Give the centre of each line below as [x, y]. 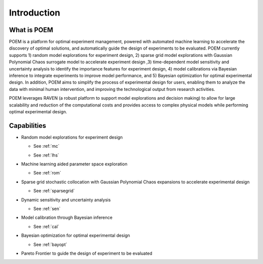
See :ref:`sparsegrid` [54, 191]
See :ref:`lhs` [46, 155]
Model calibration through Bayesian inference [67, 218]
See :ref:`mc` [46, 146]
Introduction [35, 13]
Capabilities [28, 126]
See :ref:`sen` [47, 209]
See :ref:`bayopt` [50, 244]
